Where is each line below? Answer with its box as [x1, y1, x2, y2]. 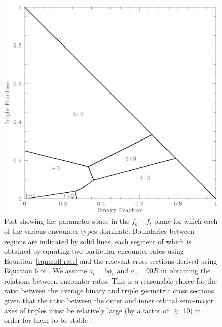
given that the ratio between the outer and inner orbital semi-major [4, 295, 214, 306]
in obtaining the [161, 265, 211, 276]
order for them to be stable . [4, 315, 92, 325]
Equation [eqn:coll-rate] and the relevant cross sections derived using [4, 255, 217, 266]
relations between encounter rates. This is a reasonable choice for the [4, 275, 217, 286]
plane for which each [154, 216, 218, 226]
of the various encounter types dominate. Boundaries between [4, 225, 194, 236]
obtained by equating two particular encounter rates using [4, 246, 184, 256]
